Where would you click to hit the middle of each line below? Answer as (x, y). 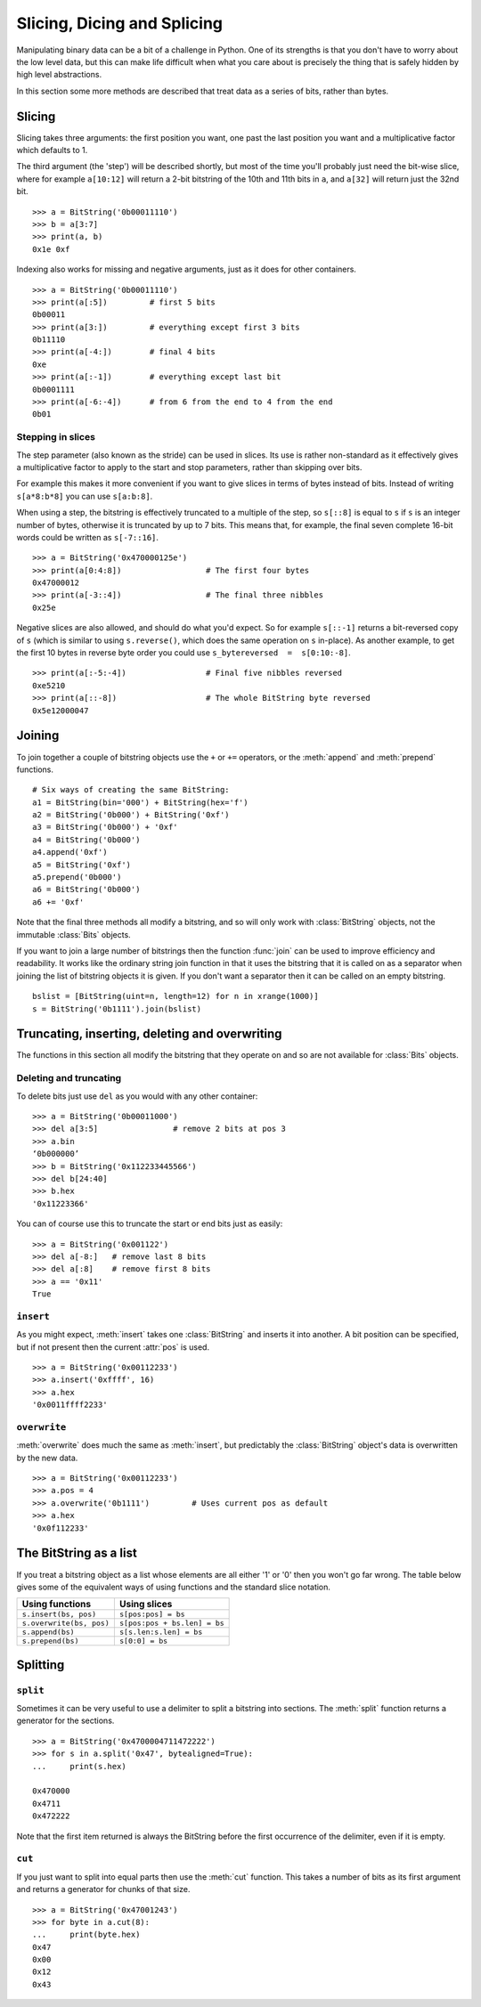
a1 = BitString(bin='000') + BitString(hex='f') (140, 802)
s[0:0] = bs (143, 1641)
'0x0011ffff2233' (70, 1405)
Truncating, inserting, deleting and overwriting (149, 1034)
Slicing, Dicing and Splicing (119, 23)
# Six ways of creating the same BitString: (131, 790)
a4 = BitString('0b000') (86, 840)
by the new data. (47, 1458)
